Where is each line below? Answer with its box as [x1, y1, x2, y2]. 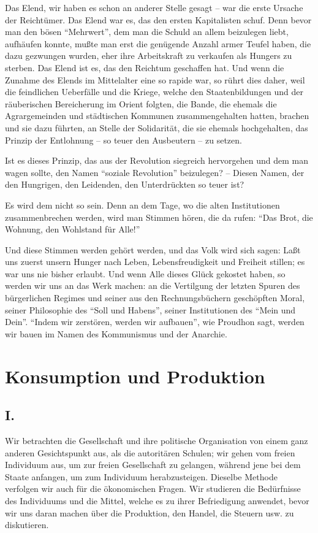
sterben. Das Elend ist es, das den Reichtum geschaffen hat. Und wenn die [5, 61, 284, 74]
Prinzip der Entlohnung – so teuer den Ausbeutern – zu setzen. [5, 133, 242, 146]
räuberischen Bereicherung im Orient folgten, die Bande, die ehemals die [5, 97, 277, 110]
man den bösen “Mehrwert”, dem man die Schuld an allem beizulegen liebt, [5, 25, 289, 38]
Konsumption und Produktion [5, 363, 265, 388]
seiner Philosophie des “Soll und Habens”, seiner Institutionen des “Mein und [5, 303, 296, 316]
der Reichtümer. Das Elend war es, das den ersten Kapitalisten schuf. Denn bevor [5, 13, 312, 26]
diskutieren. [5, 518, 49, 531]
